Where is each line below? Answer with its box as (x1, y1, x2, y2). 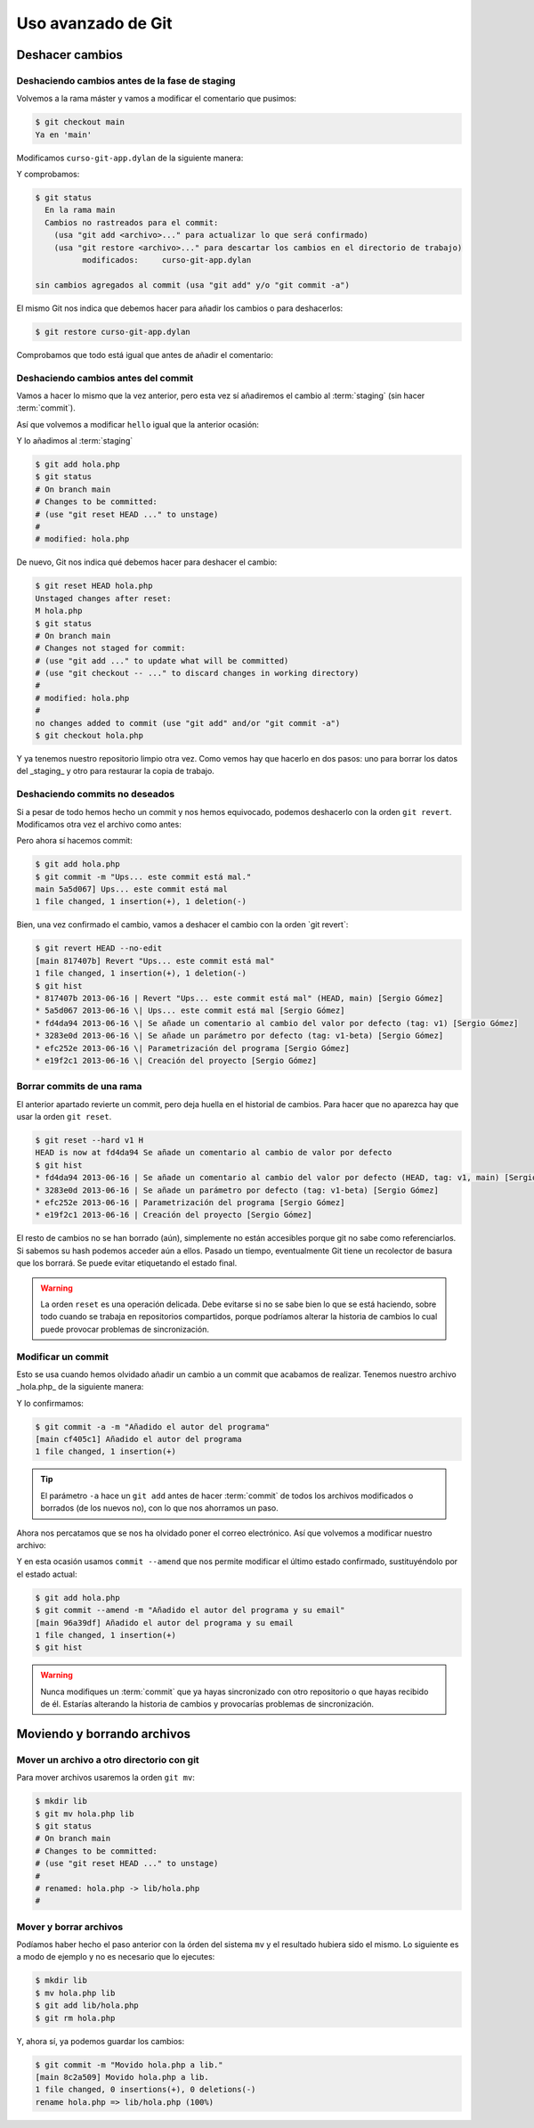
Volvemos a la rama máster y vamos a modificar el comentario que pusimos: (16, 94, 297, 104)
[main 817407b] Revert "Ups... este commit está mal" (35, 956, 275, 966)
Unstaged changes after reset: (35, 593, 173, 603)
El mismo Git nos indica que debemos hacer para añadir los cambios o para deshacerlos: (16, 303, 344, 314)
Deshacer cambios (16, 47, 124, 62)
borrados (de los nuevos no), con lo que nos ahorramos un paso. (40, 1503, 279, 1513)
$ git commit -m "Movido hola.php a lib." (35, 2059, 223, 2070)
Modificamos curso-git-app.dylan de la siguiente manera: (16, 152, 244, 163)
